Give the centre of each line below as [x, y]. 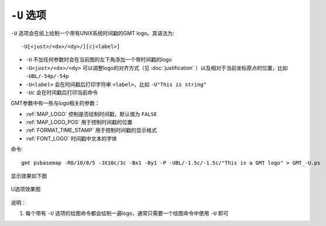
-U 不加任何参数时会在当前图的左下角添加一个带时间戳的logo [99, 60]
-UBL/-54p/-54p [47, 76]
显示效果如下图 [29, 176]
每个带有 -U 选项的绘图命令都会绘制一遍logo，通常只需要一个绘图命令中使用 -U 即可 [127, 213]
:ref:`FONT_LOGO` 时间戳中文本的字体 [71, 138]
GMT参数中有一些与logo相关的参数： [55, 103]
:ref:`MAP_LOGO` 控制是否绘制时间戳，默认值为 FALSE [91, 114]
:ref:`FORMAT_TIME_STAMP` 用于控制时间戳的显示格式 [91, 130]
